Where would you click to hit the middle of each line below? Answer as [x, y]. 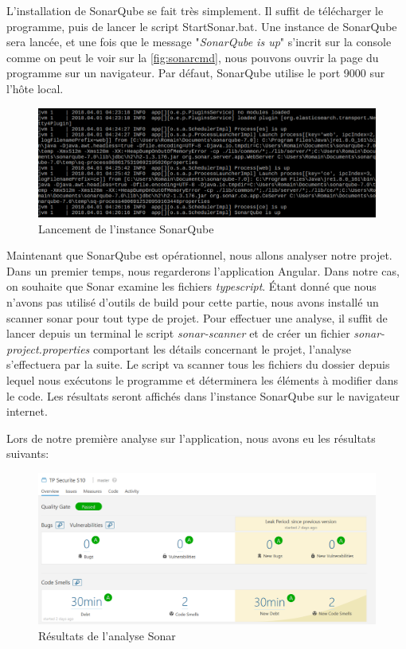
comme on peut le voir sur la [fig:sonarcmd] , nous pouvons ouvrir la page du [193, 57]
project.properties [48, 348]
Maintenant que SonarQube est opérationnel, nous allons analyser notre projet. [199, 255]
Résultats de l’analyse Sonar [107, 635]
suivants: [28, 454]
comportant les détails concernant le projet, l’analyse [222, 348]
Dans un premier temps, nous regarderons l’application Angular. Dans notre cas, [203, 270]
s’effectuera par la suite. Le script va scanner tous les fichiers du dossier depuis [198, 364]
